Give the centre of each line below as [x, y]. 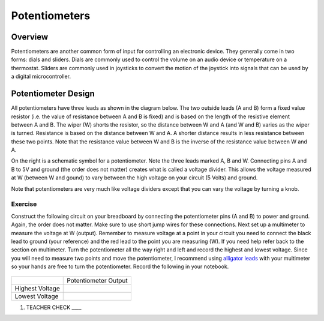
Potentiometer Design [53, 94]
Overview [30, 37]
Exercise [24, 204]
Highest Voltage [37, 288]
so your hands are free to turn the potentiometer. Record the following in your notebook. [120, 266]
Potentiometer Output [97, 280]
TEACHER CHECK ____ [54, 307]
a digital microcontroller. [41, 76]
